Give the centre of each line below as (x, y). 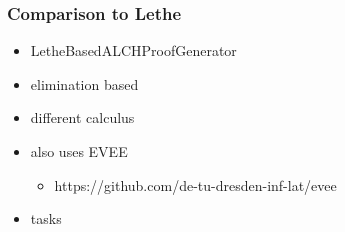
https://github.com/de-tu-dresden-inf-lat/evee (195, 184)
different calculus (82, 117)
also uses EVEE (79, 151)
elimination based (84, 83)
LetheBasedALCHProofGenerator (133, 50)
